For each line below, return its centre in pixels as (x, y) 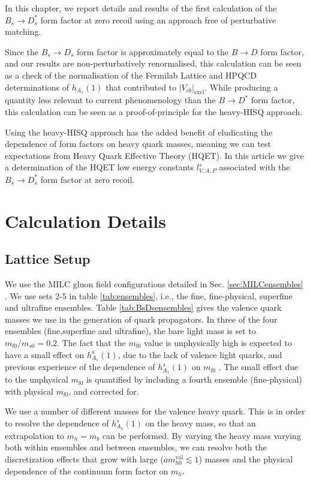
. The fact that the (91, 342)
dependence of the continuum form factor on (87, 471)
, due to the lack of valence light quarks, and (200, 354)
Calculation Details (85, 220)
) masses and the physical (246, 459)
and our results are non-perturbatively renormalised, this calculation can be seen (153, 63)
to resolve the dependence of (57, 423)
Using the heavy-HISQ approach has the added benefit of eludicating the (139, 132)
